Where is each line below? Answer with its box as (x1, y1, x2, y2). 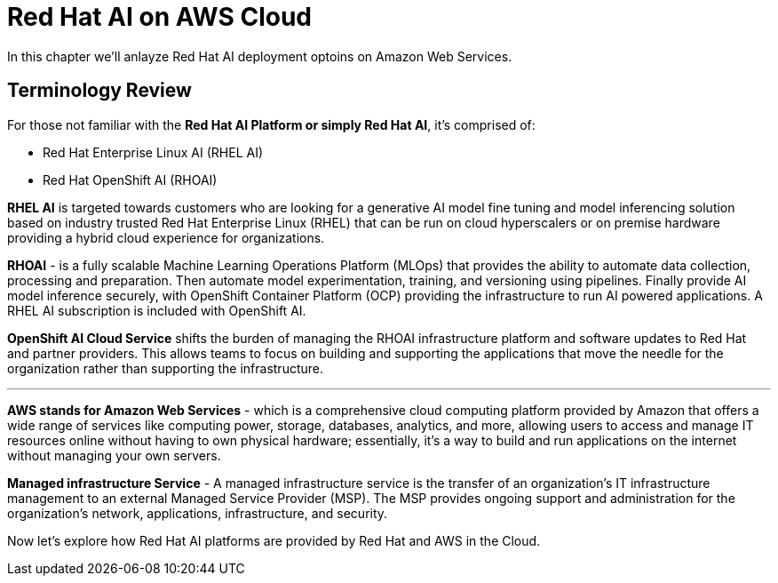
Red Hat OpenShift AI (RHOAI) (43, 172, 218, 188)
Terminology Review (7, 79, 192, 102)
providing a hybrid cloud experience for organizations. (7, 229, 325, 245)
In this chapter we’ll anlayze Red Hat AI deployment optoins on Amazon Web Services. (7, 48, 512, 64)
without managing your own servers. (7, 447, 221, 463)
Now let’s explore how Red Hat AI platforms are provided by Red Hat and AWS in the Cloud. (7, 532, 541, 548)
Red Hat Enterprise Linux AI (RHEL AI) (43, 144, 264, 160)
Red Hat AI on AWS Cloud (7, 2, 312, 32)
